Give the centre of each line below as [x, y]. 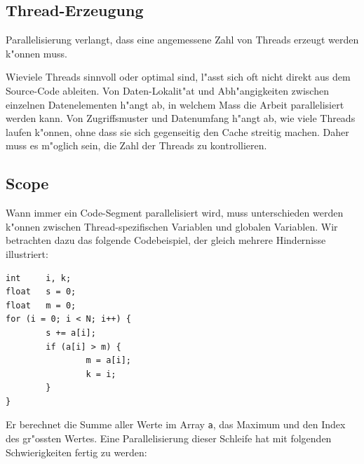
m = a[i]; [108, 361]
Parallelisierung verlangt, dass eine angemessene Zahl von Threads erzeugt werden [182, 40]
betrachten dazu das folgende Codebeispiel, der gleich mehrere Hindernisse [166, 240]
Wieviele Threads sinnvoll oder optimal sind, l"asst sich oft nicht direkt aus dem [178, 77]
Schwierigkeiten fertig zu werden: [76, 452]
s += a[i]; [71, 333]
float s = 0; [41, 292]
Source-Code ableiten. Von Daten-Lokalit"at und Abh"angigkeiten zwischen [167, 90]
